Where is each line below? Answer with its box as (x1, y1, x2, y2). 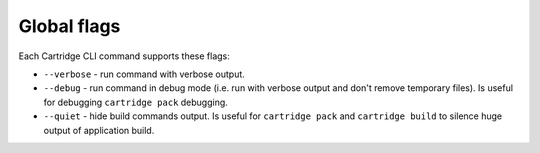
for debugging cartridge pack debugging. (43, 96, 229, 108)
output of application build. (43, 124, 155, 136)
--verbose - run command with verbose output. (43, 68, 245, 80)
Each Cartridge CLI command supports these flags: (18, 50, 230, 62)
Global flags (18, 15, 121, 37)
